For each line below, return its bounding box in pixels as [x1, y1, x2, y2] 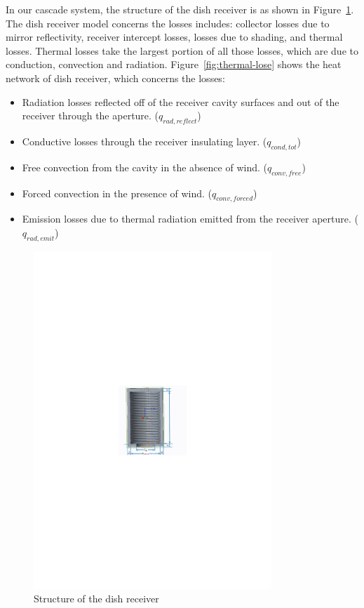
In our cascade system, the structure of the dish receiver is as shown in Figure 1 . [6, 2, 354, 16]
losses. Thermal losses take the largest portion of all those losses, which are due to [6, 43, 358, 58]
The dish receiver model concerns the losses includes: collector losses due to [6, 15, 330, 30]
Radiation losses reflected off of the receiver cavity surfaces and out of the [22, 94, 339, 109]
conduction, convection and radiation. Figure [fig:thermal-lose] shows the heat [6, 57, 342, 72]
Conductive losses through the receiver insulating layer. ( [22, 133, 267, 148]
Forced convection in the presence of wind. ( [22, 185, 213, 200]
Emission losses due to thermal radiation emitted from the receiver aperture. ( [22, 211, 358, 226]
